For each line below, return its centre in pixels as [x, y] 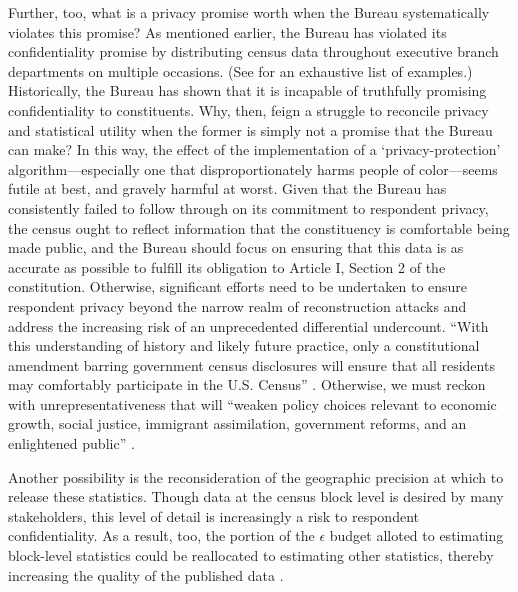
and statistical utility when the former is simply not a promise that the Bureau [250, 129]
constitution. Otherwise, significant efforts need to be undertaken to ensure [238, 286]
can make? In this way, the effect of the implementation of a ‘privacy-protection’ [254, 149]
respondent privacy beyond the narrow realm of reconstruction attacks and [237, 305]
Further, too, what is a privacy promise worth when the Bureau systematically [249, 12]
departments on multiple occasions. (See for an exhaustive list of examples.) [240, 70]
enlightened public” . [71, 443]
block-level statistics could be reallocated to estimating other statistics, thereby [251, 555]
